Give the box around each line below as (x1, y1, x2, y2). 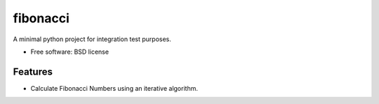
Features (13, 66, 53, 77)
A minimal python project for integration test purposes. (13, 35, 172, 43)
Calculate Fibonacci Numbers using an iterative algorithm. (30, 84, 198, 92)
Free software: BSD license (30, 47, 109, 56)
